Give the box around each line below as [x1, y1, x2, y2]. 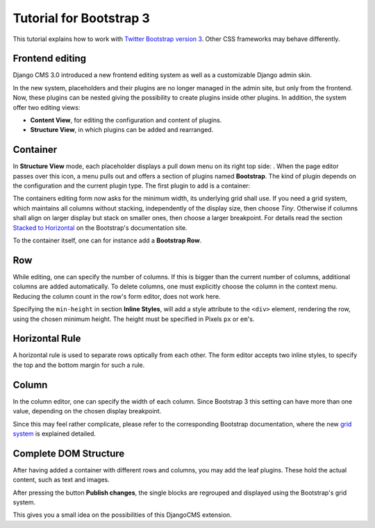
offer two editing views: [12, 103, 81, 111]
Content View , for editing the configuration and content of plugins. [30, 116, 222, 124]
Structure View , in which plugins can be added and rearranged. [30, 126, 214, 134]
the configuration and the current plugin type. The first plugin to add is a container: [12, 181, 251, 190]
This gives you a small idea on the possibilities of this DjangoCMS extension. [12, 511, 232, 519]
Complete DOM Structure [12, 447, 125, 459]
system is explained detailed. [12, 429, 97, 438]
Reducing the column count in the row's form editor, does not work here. [12, 292, 221, 300]
